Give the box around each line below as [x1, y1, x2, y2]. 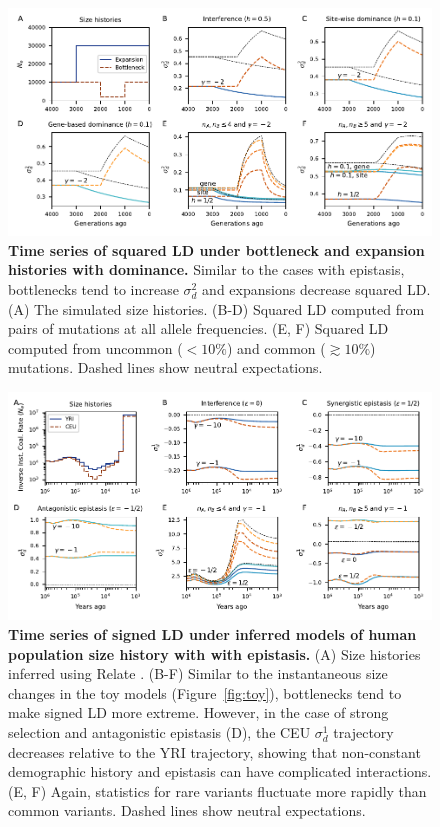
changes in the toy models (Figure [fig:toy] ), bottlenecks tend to [8, 682, 402, 703]
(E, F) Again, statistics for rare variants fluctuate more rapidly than [8, 780, 427, 801]
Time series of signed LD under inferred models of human [8, 623, 417, 644]
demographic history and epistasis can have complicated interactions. [8, 761, 432, 782]
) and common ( [226, 337, 326, 358]
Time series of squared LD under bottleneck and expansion [8, 239, 425, 260]
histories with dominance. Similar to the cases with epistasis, [8, 259, 405, 280]
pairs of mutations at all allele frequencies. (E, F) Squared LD [8, 318, 389, 339]
